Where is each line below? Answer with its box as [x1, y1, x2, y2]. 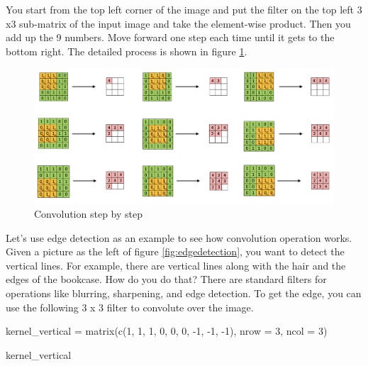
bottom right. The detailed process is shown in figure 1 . [6, 43, 247, 58]
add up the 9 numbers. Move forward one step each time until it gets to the [6, 30, 335, 45]
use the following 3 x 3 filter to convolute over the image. [6, 299, 254, 314]
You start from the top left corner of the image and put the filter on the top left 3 [6, 2, 362, 16]
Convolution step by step [34, 206, 143, 221]
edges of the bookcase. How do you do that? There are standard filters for [6, 272, 327, 287]
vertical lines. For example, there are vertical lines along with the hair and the [6, 257, 346, 272]
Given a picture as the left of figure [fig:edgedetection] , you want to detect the [6, 244, 345, 259]
